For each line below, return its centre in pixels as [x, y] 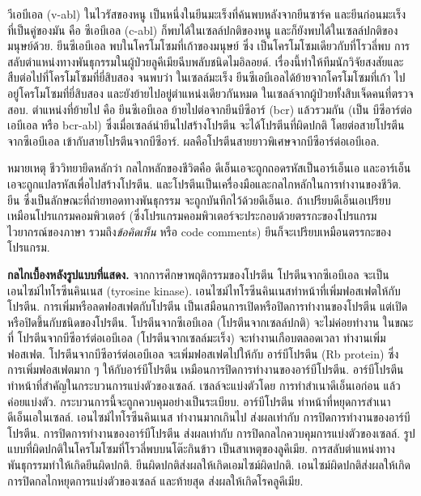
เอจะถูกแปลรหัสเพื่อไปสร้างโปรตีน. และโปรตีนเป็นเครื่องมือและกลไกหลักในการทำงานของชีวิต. [204, 183]
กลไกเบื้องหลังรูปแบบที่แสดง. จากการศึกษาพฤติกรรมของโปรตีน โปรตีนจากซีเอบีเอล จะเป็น [198, 274]
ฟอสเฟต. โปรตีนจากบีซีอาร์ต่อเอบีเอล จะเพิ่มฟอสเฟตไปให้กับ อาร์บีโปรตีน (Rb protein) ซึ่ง [203, 353]
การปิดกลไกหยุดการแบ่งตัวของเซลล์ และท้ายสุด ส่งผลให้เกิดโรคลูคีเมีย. [155, 480]
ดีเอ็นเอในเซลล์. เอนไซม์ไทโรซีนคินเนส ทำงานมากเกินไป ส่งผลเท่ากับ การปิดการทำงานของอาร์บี [209, 417]
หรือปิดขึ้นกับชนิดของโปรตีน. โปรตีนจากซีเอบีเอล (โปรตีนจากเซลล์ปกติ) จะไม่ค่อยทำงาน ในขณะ [210, 322]
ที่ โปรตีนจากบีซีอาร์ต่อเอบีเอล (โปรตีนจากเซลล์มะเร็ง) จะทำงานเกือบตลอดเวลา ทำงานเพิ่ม [197, 338]
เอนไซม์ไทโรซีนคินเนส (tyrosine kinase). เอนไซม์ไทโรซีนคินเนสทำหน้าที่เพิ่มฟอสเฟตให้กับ [204, 290]
